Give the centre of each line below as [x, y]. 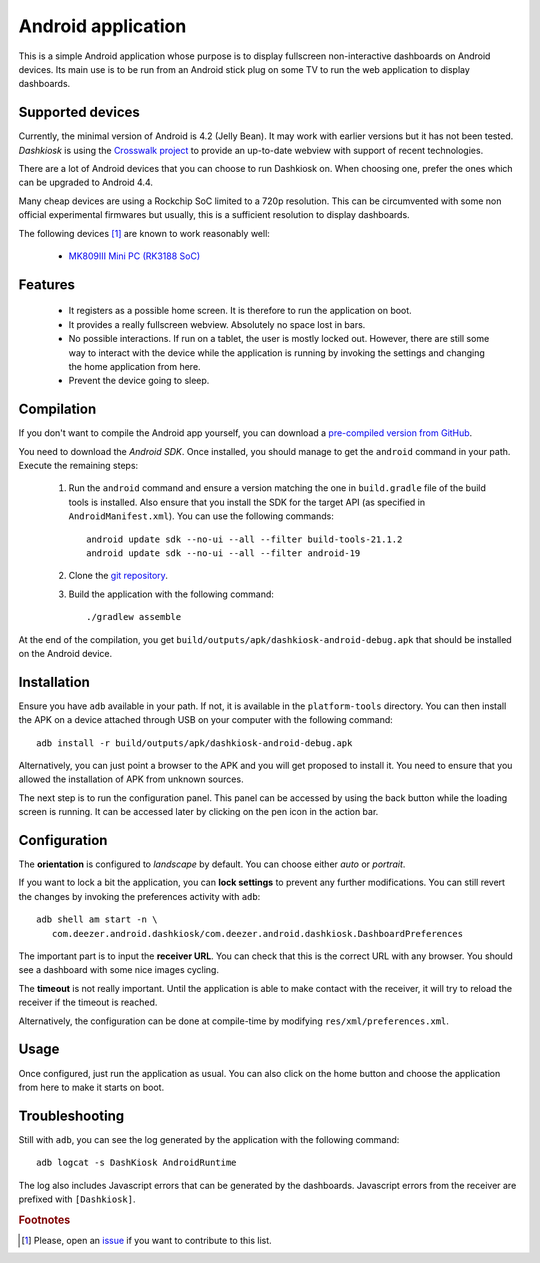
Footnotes [44, 1220]
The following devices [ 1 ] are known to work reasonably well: [144, 233]
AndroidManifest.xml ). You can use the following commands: [201, 516]
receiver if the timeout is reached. [88, 1002]
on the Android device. [65, 653]
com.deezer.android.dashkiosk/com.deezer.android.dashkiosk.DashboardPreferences [257, 933]
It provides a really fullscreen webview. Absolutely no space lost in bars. [217, 324]
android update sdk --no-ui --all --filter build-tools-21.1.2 [244, 539]
